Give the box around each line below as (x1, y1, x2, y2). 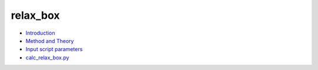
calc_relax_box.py (25, 54, 69, 61)
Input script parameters (25, 46, 83, 53)
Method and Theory (25, 37, 74, 44)
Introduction (25, 29, 55, 36)
